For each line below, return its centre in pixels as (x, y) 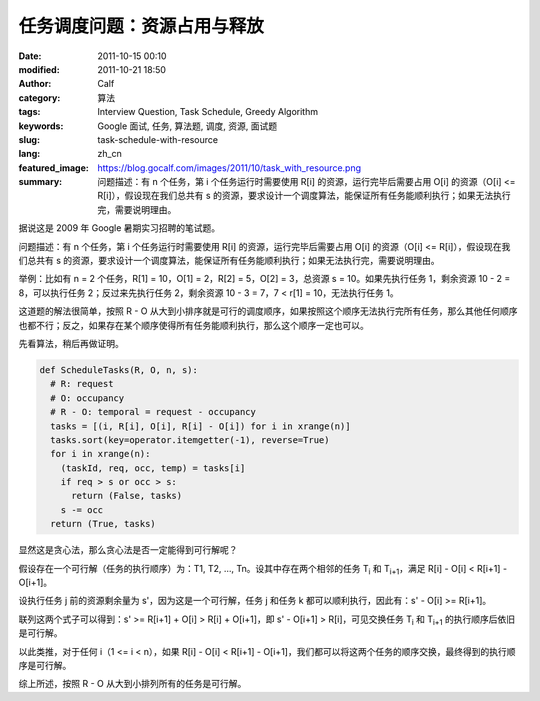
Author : (35, 84)
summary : (40, 182)
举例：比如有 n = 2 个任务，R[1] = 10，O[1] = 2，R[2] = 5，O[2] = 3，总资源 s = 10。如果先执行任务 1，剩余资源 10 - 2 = (264, 279)
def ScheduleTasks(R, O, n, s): (119, 369)
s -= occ (82, 509)
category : (39, 97)
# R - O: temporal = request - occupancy (153, 412)
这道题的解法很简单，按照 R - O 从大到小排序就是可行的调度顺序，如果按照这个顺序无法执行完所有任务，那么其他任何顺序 (268, 311)
